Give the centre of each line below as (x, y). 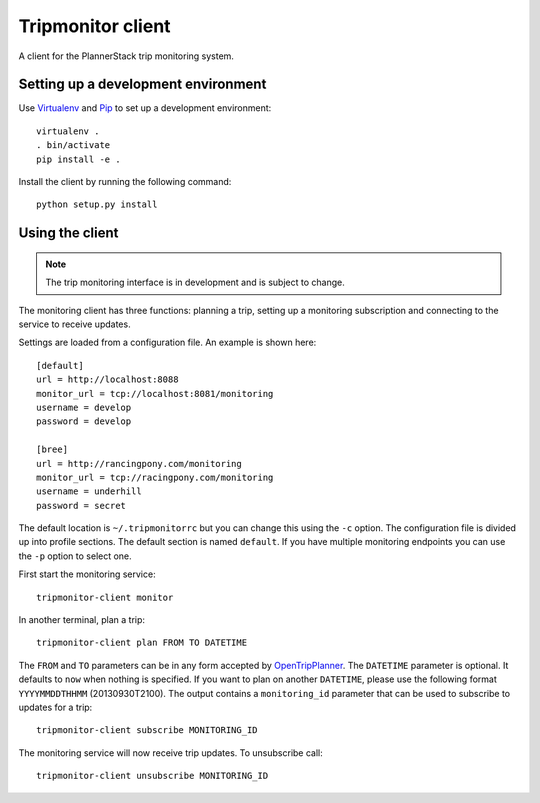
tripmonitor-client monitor (105, 597)
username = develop (84, 407)
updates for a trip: (55, 707)
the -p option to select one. (75, 556)
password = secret (81, 505)
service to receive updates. (74, 324)
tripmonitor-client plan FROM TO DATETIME (142, 643)
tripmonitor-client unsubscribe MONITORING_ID (152, 776)
